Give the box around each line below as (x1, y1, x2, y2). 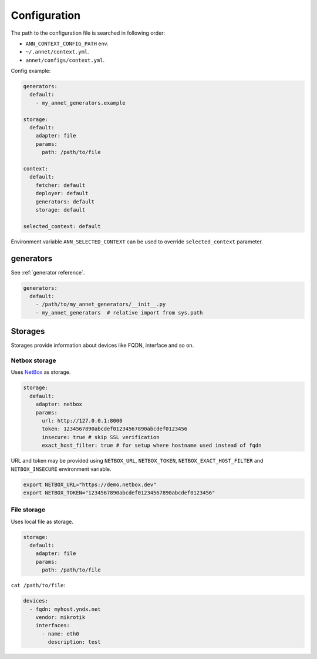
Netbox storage (11, 356, 56, 364)
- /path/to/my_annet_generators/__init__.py (35, 301, 166, 308)
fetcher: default (35, 182, 86, 188)
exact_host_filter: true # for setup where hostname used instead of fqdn (42, 442, 262, 449)
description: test (48, 638, 101, 645)
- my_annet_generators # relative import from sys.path (35, 309, 203, 316)
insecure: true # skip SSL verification (42, 434, 160, 440)
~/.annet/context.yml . (25, 48, 89, 55)
